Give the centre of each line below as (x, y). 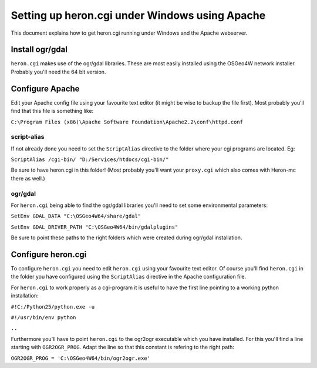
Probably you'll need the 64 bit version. (58, 72)
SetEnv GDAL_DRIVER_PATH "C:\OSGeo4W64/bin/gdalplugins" (95, 227)
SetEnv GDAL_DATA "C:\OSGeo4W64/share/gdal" (76, 216)
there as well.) (28, 178)
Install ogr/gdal (39, 50)
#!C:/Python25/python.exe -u (53, 307)
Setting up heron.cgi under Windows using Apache (138, 15)
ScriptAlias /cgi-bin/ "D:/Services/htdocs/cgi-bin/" (90, 160)
